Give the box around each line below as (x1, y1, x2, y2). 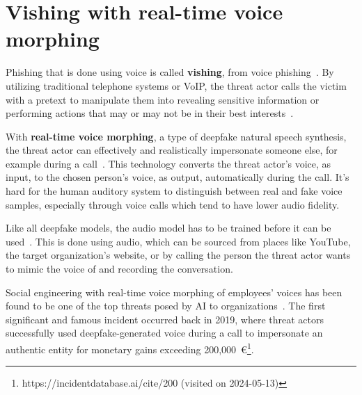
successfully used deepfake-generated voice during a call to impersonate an (6, 325, 323, 340)
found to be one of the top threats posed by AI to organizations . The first (6, 298, 326, 313)
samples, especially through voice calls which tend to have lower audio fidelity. (6, 197, 340, 211)
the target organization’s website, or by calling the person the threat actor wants (6, 248, 351, 262)
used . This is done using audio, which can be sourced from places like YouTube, (6, 234, 351, 248)
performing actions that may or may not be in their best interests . (6, 106, 294, 120)
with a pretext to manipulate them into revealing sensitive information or (6, 92, 320, 106)
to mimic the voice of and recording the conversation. (6, 261, 233, 276)
